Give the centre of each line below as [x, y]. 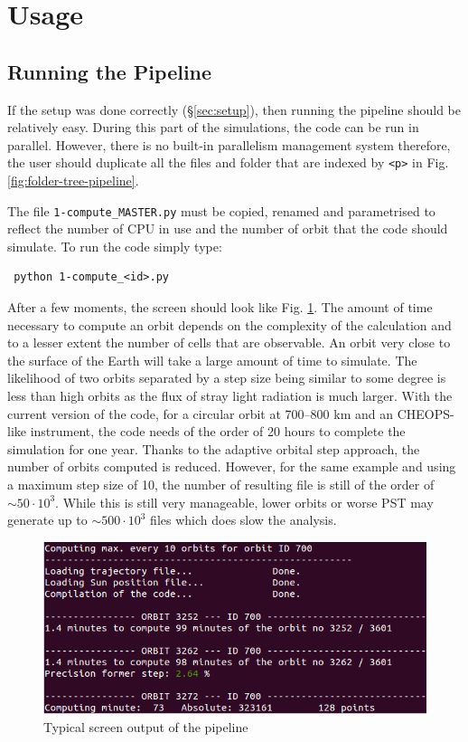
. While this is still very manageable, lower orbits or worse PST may [244, 502]
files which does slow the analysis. [243, 520]
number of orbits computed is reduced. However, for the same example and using [232, 466]
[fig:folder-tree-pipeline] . [73, 181]
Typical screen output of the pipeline [146, 726]
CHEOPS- [426, 413]
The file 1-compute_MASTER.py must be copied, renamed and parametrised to [221, 210]
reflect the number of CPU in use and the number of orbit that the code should [228, 228]
